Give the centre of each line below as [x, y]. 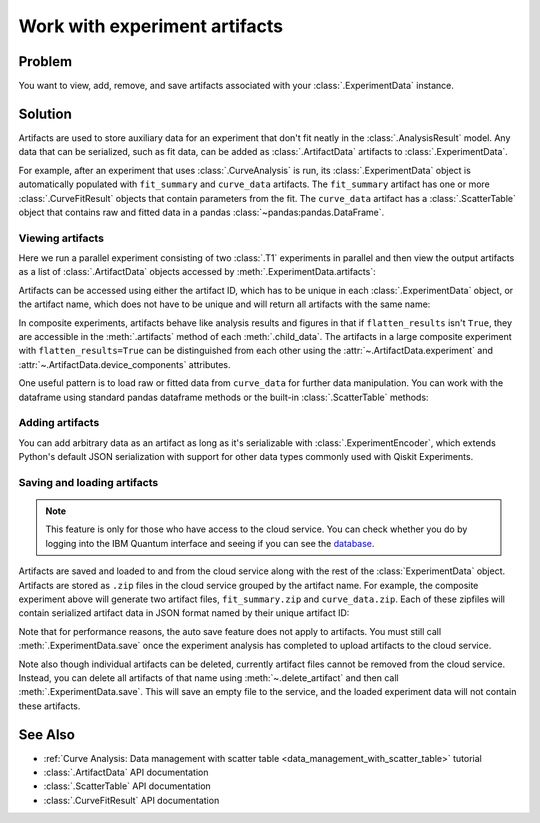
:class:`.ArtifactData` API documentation [126, 772]
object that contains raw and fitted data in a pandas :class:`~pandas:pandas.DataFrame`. [201, 212]
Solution [45, 113]
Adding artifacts [59, 423]
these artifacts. [49, 706]
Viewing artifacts [61, 238]
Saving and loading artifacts [88, 482]
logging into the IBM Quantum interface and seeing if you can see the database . [210, 543]
